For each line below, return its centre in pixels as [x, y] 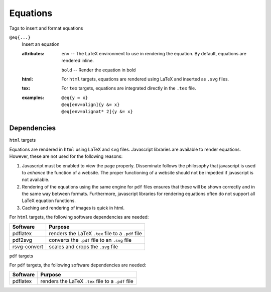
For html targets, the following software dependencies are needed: [79, 217]
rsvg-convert [28, 246]
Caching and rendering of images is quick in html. [73, 208]
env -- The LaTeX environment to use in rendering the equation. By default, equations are [154, 53]
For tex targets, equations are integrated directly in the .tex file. [129, 88]
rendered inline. [78, 61]
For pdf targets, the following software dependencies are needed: [78, 265]
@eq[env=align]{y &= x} [91, 105]
